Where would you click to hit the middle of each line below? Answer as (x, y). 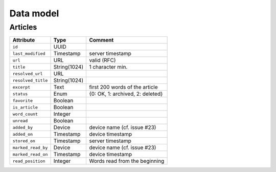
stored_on (24, 141)
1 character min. (108, 67)
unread (20, 121)
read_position (29, 161)
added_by (23, 127)
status (20, 94)
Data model (34, 13)
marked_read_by (30, 148)
